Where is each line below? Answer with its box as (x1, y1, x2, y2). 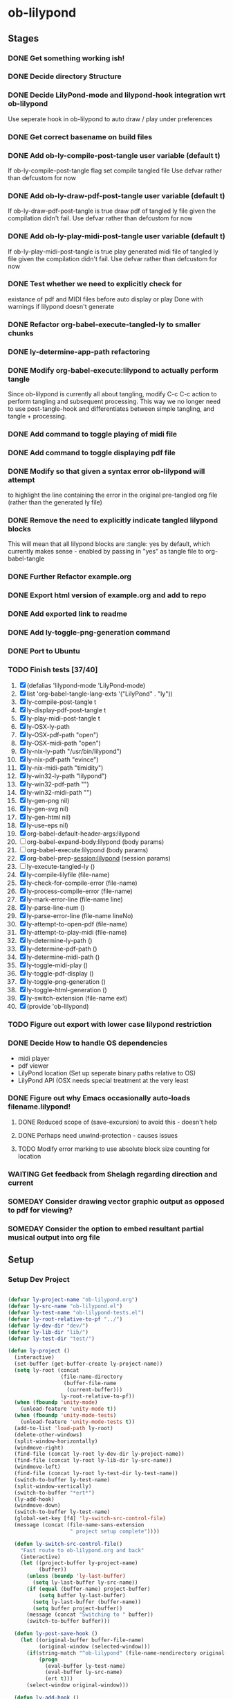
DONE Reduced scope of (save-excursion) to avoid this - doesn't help (17, 1118, 217, 1126)
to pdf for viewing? (8, 1205, 73, 1215)
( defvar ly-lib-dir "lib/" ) (8, 1328, 89, 1335)
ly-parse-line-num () (26, 904, 85, 912)
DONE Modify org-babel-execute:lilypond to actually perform (8, 365, 218, 375)
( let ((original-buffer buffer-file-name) (20, 1637, 145, 1644)
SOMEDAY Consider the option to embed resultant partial (8, 1224, 205, 1233)
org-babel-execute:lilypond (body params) (26, 846, 149, 854)
